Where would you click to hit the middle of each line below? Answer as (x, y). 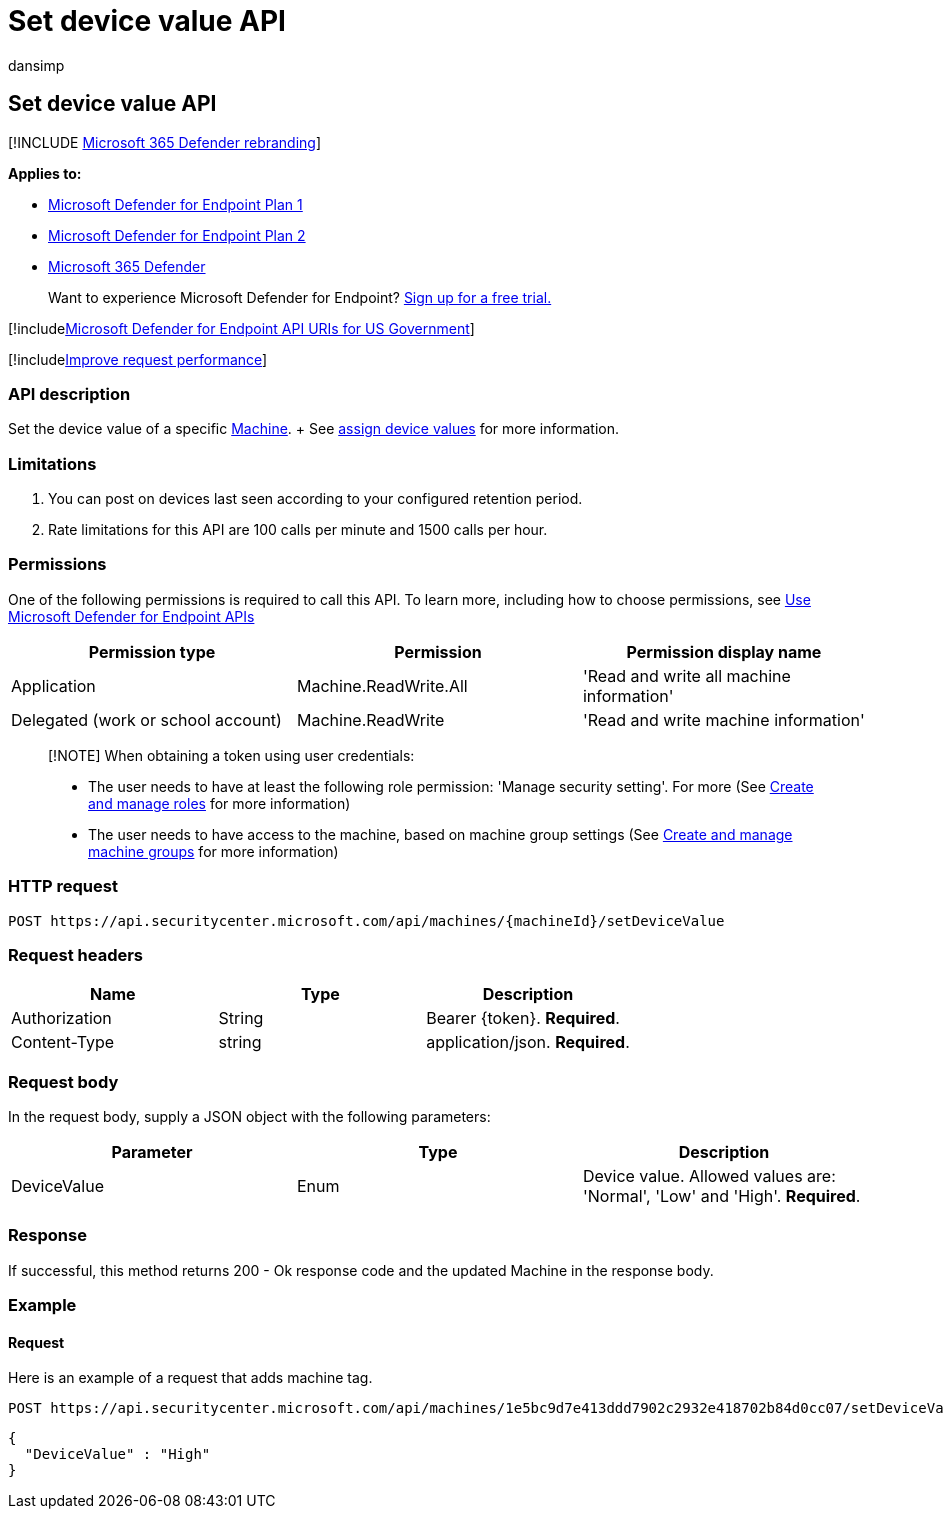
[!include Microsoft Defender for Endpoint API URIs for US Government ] (241, 328)
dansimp (36, 65)
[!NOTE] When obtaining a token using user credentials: (231, 755)
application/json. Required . (528, 1042)
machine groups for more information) (213, 851)
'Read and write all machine (686, 675)
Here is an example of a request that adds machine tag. (190, 1378)
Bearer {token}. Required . (523, 1018)
